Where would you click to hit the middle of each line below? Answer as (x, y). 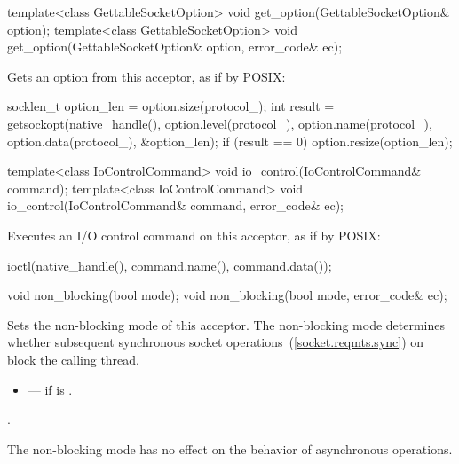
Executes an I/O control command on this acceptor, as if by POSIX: (194, 235)
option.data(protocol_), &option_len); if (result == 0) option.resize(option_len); (230, 141)
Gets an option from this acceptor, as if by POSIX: (146, 76)
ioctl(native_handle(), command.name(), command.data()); (170, 265)
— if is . (50, 389)
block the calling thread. (74, 359)
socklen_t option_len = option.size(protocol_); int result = (171, 106)
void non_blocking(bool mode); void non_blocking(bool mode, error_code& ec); (227, 295)
